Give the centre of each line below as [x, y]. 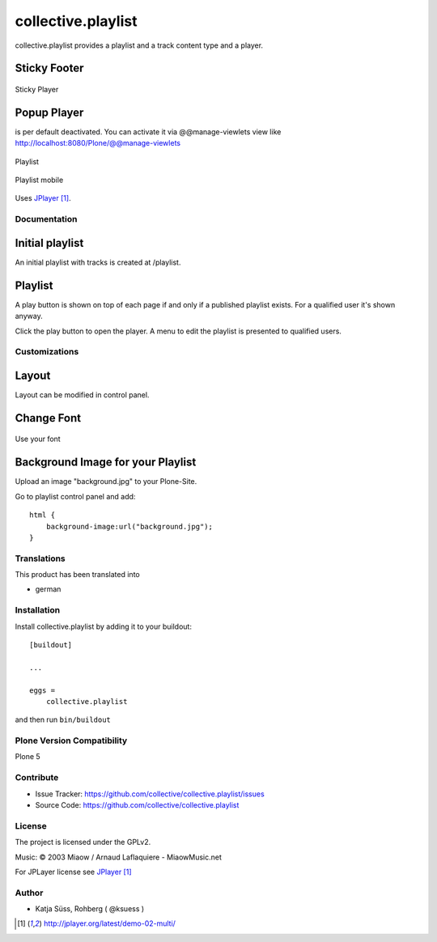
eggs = [42, 690]
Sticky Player [37, 89]
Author [29, 893]
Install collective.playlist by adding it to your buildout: [103, 626]
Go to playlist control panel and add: [75, 496]
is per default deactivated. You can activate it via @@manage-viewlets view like [148, 132]
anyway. [29, 316]
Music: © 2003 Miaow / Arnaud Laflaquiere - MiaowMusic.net [119, 857]
